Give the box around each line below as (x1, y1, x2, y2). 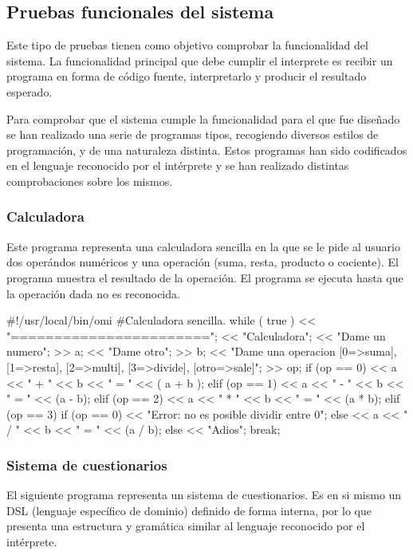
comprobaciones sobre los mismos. (6, 172, 173, 189)
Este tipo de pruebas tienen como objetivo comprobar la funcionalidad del (6, 37, 368, 53)
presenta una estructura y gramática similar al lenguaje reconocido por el (6, 518, 365, 534)
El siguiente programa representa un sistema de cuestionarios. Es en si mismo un (6, 486, 402, 503)
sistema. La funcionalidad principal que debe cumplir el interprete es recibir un (6, 52, 393, 69)
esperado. (6, 83, 53, 100)
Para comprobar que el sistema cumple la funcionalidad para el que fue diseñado (6, 110, 400, 127)
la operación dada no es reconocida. (6, 285, 180, 301)
